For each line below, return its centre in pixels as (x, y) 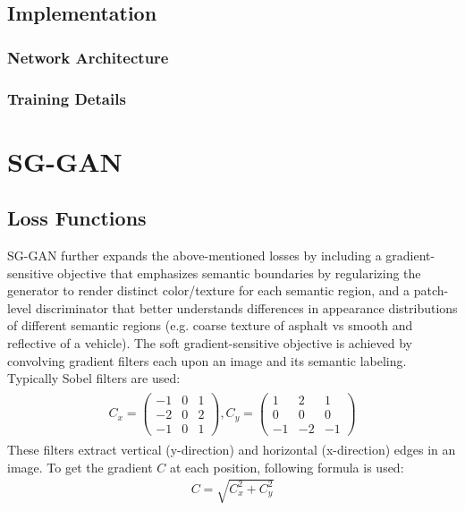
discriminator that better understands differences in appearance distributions (246, 307)
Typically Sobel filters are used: (94, 378)
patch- (431, 290)
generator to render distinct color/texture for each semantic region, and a (209, 290)
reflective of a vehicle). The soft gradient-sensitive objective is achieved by (210, 343)
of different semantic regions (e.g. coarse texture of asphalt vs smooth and (210, 325)
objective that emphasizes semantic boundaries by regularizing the (239, 273)
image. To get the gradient (80, 467)
